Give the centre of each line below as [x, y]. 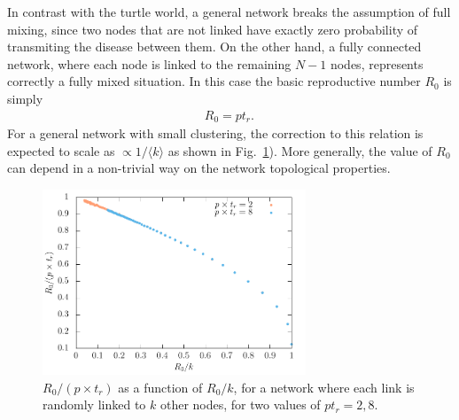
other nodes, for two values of [240, 404]
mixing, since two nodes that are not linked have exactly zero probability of [213, 29]
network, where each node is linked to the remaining [149, 63]
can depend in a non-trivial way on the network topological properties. [199, 168]
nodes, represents [377, 63]
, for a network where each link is [324, 387]
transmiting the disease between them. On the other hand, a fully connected [214, 47]
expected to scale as [61, 150]
